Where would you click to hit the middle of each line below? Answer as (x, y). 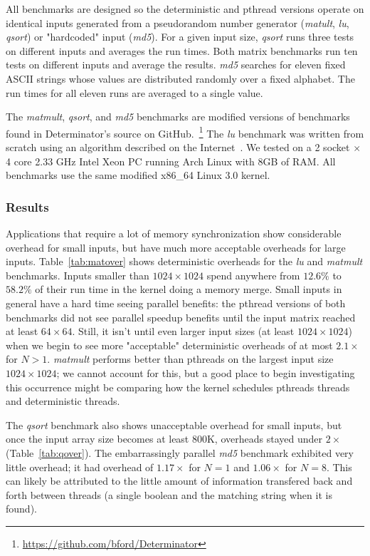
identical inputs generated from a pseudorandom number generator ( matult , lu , (178, 22)
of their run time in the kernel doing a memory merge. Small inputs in (189, 289)
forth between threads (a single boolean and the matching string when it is (169, 494)
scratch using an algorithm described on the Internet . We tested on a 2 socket (178, 147)
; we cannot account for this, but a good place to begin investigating (206, 372)
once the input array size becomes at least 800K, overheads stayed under (164, 439)
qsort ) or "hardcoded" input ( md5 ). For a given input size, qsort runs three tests (180, 37)
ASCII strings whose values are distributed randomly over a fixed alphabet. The (180, 78)
